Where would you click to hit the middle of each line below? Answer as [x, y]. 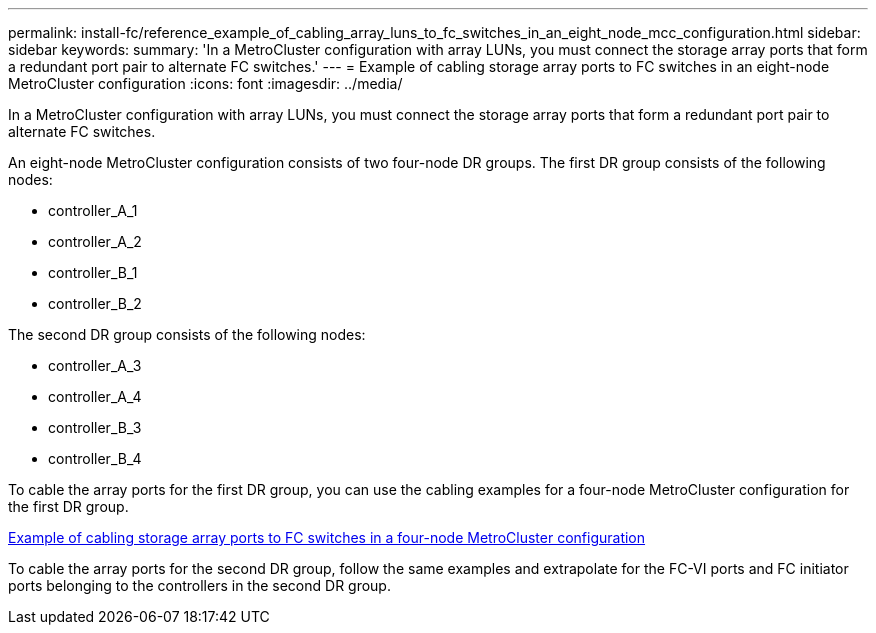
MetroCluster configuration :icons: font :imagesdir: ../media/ [205, 83]
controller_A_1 [93, 210]
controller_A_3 [95, 365]
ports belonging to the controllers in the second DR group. [199, 585]
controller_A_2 [95, 241]
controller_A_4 [95, 396]
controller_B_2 [95, 303]
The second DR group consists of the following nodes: [187, 334]
